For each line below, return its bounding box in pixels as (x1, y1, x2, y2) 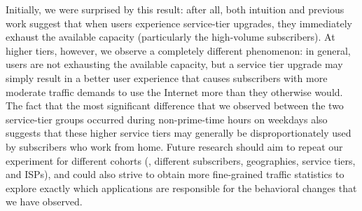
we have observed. (6, 194, 83, 209)
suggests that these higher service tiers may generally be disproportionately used (6, 125, 351, 140)
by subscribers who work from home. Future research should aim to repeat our (6, 139, 343, 154)
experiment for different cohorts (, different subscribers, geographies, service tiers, (6, 153, 356, 168)
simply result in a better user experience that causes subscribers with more (6, 70, 328, 85)
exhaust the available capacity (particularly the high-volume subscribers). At (6, 29, 335, 44)
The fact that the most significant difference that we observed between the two (6, 98, 344, 113)
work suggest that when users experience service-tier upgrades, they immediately (6, 15, 352, 30)
